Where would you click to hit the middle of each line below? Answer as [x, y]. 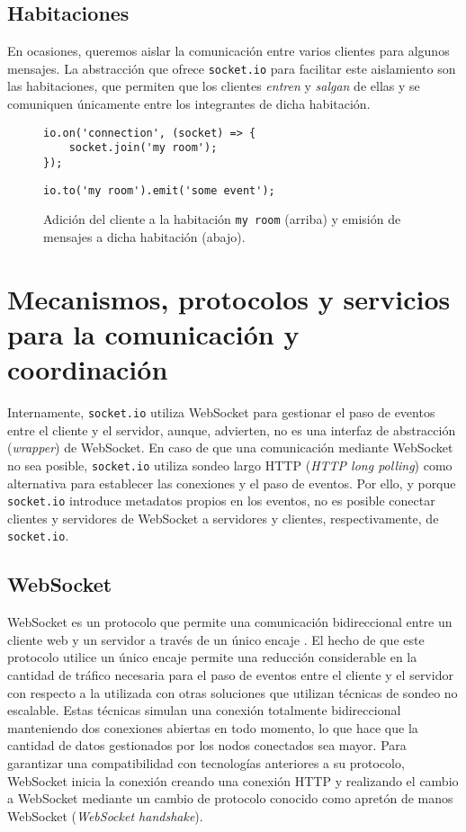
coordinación [88, 369]
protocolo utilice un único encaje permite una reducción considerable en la [212, 657]
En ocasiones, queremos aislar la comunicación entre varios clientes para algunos [229, 51]
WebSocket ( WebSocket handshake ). [105, 815]
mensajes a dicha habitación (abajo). [144, 236]
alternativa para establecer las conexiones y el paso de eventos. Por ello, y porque [232, 483]
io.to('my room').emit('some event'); [159, 190]
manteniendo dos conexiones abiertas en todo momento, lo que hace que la [213, 727]
